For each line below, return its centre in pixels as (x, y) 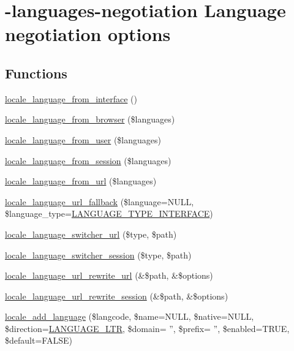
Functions (36, 73)
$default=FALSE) (39, 340)
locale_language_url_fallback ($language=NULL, (100, 201)
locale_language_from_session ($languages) (88, 160)
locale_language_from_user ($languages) (83, 139)
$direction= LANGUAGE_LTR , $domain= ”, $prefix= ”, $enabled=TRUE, (147, 328)
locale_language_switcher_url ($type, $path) (91, 234)
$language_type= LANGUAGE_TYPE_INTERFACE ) (109, 213)
